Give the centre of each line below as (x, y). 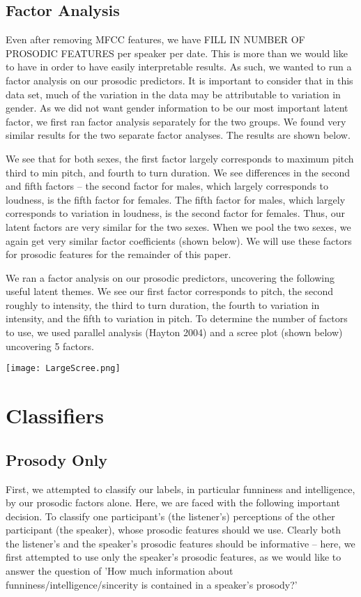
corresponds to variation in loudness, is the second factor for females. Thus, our (175, 213)
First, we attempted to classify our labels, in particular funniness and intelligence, (180, 489)
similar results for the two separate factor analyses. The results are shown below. (178, 135)
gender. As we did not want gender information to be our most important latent (177, 108)
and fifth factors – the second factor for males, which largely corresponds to (167, 186)
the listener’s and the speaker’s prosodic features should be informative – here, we (180, 543)
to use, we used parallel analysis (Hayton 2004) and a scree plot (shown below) (174, 332)
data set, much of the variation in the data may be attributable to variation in (173, 94)
